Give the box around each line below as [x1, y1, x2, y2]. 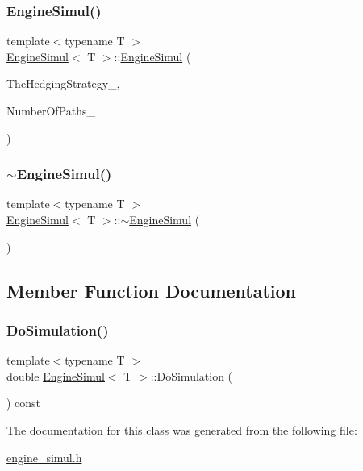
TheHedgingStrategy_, [6, 75, 120, 92]
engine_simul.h [6, 448, 82, 465]
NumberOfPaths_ [6, 102, 95, 119]
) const [6, 394, 41, 411]
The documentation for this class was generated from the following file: [6, 421, 357, 438]
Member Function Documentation [6, 277, 297, 302]
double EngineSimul [6, 367, 105, 384]
